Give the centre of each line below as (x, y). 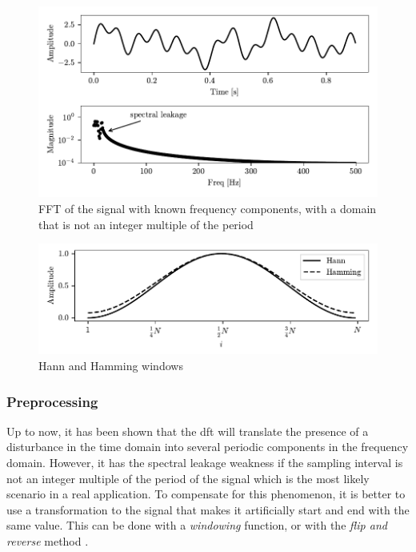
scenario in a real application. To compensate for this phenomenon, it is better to (206, 494)
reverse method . (48, 540)
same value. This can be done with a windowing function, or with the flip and (197, 525)
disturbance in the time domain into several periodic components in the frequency (208, 447)
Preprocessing (52, 401)
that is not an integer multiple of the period (146, 224)
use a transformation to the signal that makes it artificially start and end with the (208, 509)
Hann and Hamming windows (111, 365)
